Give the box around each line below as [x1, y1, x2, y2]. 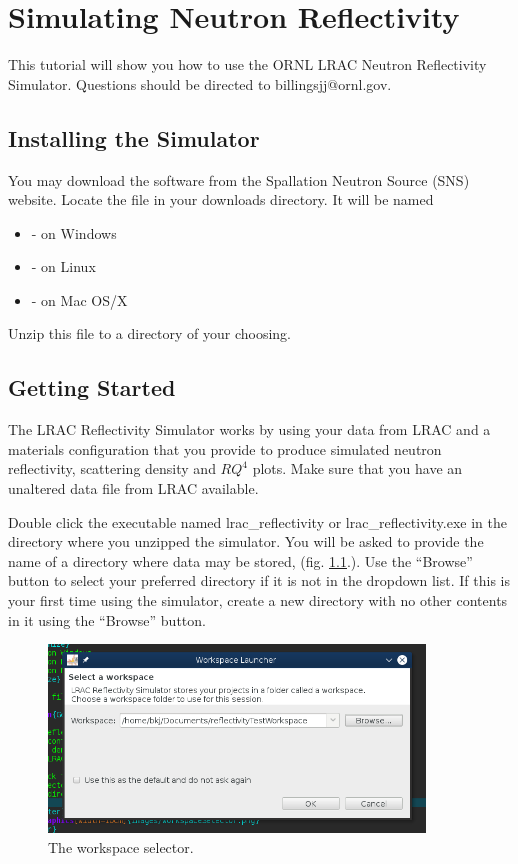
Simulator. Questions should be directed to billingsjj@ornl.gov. [8, 73, 392, 94]
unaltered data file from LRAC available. [8, 478, 259, 499]
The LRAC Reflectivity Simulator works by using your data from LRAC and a [8, 419, 491, 440]
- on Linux [31, 256, 96, 277]
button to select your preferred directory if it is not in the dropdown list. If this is [8, 570, 510, 591]
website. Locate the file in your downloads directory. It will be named [8, 189, 434, 210]
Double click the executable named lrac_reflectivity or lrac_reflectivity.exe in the [8, 511, 507, 532]
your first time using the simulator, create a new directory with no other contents [8, 590, 508, 611]
